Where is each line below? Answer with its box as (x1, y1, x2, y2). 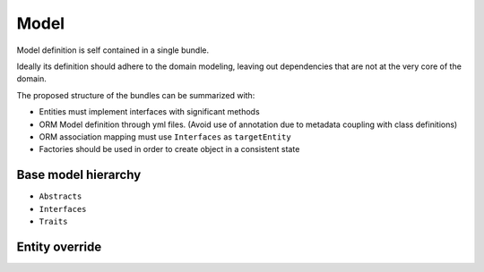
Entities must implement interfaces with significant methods (39, 106, 260, 117)
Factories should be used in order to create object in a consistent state (39, 144, 300, 155)
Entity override (16, 239, 102, 254)
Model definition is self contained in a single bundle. (16, 45, 210, 55)
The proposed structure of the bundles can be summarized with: (16, 89, 255, 100)
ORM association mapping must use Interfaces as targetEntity (39, 131, 291, 142)
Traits (39, 216, 68, 226)
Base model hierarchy (16, 167, 142, 183)
